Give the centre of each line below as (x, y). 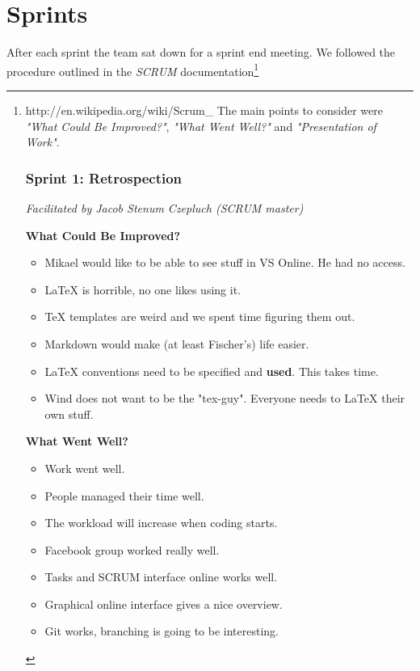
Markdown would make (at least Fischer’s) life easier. (177, 343)
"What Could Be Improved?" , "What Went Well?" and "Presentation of (201, 126)
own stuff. (69, 414)
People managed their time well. (124, 495)
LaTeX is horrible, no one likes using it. (143, 289)
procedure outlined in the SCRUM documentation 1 (133, 70)
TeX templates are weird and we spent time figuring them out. (200, 317)
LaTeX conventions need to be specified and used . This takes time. (212, 371)
